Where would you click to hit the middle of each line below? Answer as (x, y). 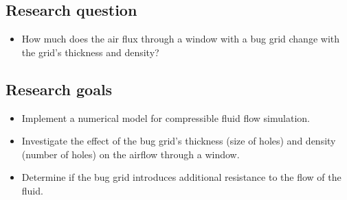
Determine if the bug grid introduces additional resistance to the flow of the (181, 177)
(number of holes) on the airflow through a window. (131, 154)
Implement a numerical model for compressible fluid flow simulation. (166, 117)
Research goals (59, 89)
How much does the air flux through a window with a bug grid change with (181, 39)
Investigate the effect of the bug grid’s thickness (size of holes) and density (179, 141)
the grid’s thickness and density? (90, 52)
